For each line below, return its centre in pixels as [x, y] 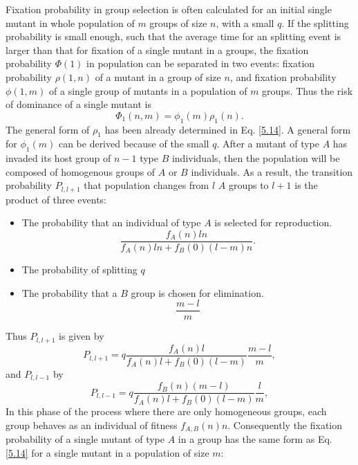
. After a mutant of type [268, 144]
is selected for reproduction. [273, 222]
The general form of [48, 129]
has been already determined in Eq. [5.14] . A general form [228, 129]
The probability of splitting [79, 270]
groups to [248, 185]
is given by [82, 336]
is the [306, 185]
